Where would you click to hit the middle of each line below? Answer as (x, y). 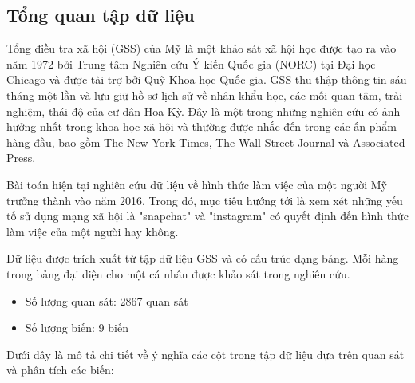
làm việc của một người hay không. (93, 231)
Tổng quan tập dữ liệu (101, 15)
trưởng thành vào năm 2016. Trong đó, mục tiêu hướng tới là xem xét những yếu (205, 200)
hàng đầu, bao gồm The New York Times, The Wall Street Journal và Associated (206, 142)
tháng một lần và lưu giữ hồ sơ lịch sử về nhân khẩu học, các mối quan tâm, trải (205, 95)
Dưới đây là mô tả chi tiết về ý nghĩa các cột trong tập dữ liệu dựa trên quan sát (206, 354)
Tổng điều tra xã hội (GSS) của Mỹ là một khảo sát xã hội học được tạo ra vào (202, 48)
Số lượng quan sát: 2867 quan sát (107, 300)
